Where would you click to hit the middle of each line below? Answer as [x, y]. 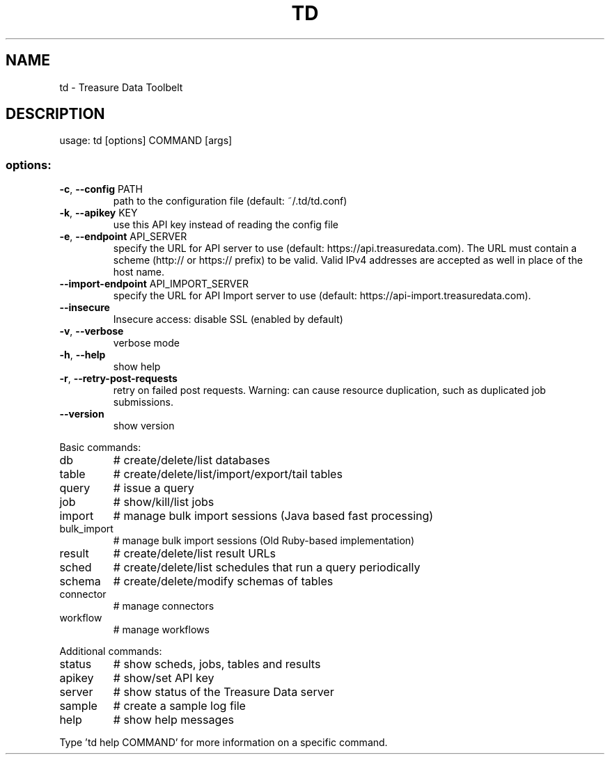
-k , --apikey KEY [99, 213]
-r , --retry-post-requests [118, 379]
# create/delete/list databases [191, 460]
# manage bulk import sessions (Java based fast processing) [273, 516]
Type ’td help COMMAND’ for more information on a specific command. [224, 743]
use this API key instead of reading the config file [226, 225]
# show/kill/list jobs [164, 502]
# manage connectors [164, 606]
